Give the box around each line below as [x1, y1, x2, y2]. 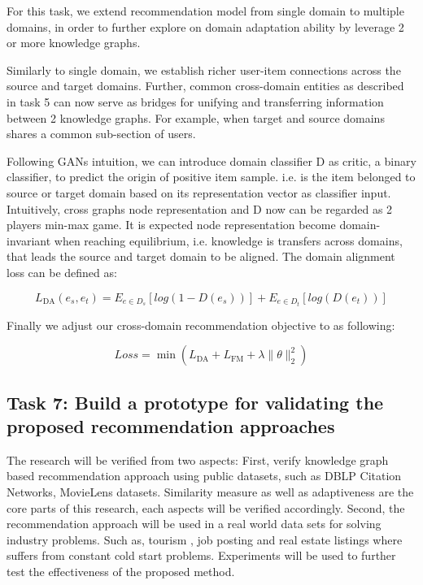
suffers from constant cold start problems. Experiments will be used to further [7, 547, 396, 564]
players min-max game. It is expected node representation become [7, 216, 336, 233]
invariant [7, 232, 51, 249]
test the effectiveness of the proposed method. [7, 562, 235, 579]
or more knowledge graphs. [7, 34, 141, 51]
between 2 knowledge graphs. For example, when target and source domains [7, 109, 385, 126]
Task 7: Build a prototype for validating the [7, 389, 384, 414]
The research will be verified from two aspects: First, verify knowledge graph [7, 451, 389, 468]
